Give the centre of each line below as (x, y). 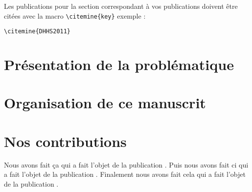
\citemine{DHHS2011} (37, 32)
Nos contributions (65, 141)
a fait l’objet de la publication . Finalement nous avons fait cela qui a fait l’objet (125, 174)
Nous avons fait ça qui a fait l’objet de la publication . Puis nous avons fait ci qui (126, 164)
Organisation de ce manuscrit (105, 103)
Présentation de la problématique (119, 64)
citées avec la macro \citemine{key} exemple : (75, 15)
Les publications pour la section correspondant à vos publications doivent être (121, 6)
